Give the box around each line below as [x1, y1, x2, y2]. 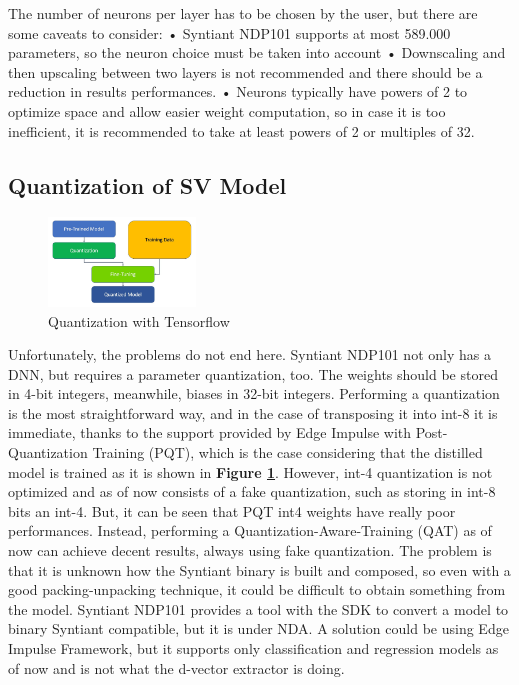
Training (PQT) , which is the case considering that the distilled [92, 442, 483, 463]
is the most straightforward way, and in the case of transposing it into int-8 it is [8, 402, 498, 423]
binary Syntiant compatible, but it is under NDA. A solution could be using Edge [8, 618, 509, 639]
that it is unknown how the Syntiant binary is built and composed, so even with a [8, 559, 511, 580]
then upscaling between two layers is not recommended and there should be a [8, 61, 483, 82]
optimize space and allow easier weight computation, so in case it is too [8, 100, 446, 121]
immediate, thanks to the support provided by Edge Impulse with [8, 422, 412, 443]
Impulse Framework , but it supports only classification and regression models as [8, 638, 499, 658]
